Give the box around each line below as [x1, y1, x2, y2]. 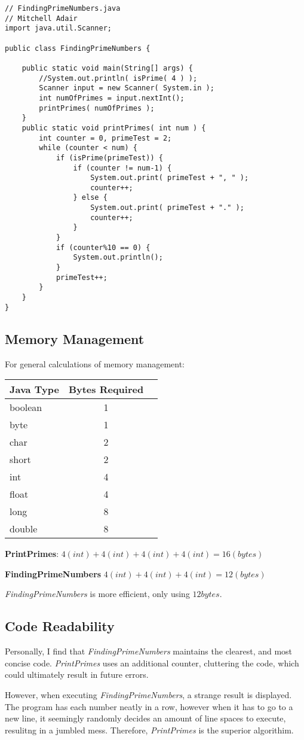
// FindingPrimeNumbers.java [5, 4, 121, 13]
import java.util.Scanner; [5, 24, 112, 33]
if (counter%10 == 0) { [56, 243, 151, 252]
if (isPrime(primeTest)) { [56, 153, 163, 162]
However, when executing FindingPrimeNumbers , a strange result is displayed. [5, 688, 292, 701]
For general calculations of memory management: [5, 357, 185, 370]
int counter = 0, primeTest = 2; [39, 133, 172, 142]
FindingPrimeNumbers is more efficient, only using [5, 587, 190, 600]
